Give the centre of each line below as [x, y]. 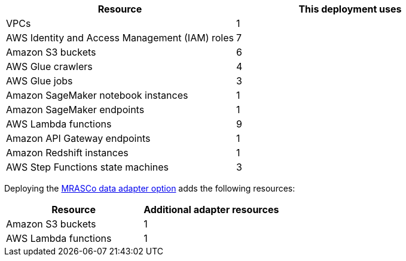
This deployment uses [350, 9]
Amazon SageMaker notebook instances [97, 95]
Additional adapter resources [211, 210]
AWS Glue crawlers [49, 66]
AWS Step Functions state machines [88, 167]
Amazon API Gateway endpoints [78, 138]
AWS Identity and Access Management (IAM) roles [120, 38]
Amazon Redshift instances [67, 153]
